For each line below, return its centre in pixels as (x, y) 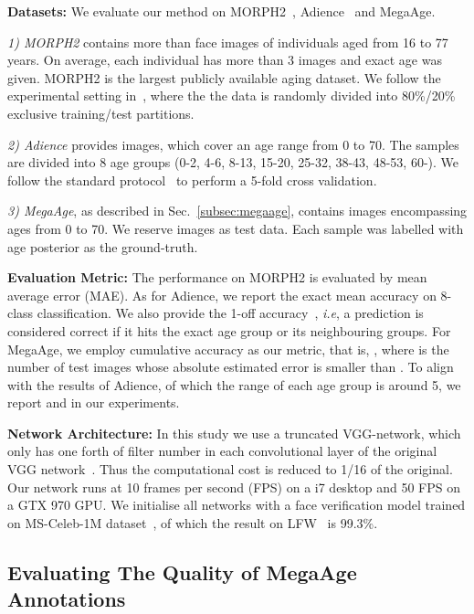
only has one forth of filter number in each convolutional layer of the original (222, 451)
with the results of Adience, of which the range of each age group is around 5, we (234, 384)
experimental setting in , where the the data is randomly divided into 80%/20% (232, 95)
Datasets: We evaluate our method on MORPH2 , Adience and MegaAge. (221, 11)
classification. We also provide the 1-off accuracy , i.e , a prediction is (230, 313)
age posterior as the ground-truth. (103, 246)
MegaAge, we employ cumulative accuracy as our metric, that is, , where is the (228, 349)
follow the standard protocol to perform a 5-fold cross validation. (192, 180)
